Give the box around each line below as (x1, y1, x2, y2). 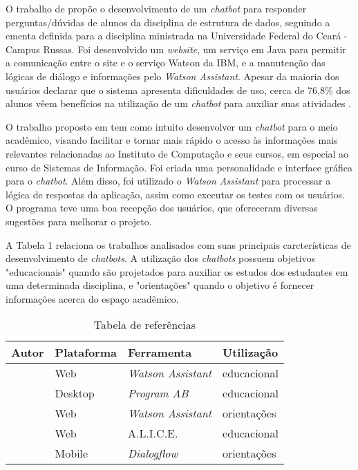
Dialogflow (127, 445, 178, 462)
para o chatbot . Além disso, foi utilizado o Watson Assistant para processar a (6, 173, 331, 188)
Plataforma (55, 344, 117, 361)
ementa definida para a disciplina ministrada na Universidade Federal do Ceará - (6, 28, 348, 43)
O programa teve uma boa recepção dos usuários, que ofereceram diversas (6, 200, 318, 215)
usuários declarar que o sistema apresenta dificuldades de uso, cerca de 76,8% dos (6, 82, 350, 97)
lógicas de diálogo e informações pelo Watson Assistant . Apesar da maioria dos (6, 68, 339, 83)
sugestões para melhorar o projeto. (6, 214, 152, 228)
